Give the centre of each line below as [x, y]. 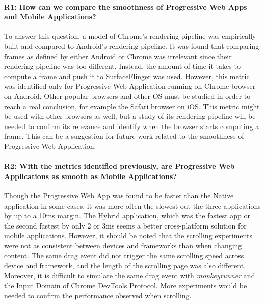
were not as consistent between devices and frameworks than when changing [123, 245]
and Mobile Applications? [50, 17]
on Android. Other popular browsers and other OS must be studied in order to [127, 96]
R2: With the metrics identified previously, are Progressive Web [120, 166]
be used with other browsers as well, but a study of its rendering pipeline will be [130, 116]
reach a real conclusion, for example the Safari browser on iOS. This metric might [132, 106]
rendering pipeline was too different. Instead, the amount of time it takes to [122, 66]
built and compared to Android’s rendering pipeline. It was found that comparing [132, 46]
